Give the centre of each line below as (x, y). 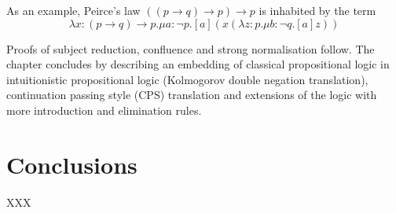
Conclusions (72, 164)
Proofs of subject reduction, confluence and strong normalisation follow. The (191, 48)
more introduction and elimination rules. (104, 110)
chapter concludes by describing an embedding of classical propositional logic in (198, 64)
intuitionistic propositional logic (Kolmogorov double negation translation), (187, 79)
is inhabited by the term (317, 10)
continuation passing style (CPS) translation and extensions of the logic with (192, 95)
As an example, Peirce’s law (73, 10)
